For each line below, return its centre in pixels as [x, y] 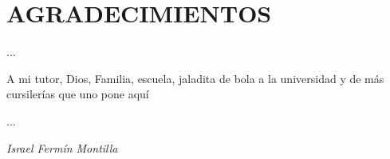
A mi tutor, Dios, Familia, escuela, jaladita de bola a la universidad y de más [195, 78]
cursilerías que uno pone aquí [78, 94]
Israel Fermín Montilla [62, 147]
